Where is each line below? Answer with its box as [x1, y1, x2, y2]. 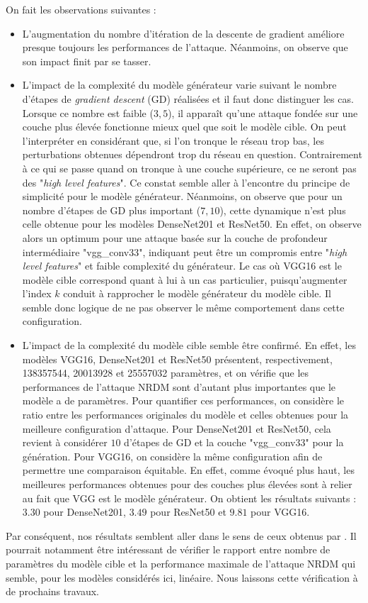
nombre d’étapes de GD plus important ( [22, 202, 201, 217]
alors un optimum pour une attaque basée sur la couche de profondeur [22, 230, 328, 245]
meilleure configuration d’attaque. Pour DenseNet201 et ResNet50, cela [22, 421, 331, 436]
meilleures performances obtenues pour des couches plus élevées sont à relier [22, 477, 352, 491]
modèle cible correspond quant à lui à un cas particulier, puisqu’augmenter [22, 272, 347, 287]
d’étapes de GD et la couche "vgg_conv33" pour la [124, 435, 344, 450]
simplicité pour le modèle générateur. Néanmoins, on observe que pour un [22, 189, 343, 204]
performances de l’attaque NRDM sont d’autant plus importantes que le [22, 379, 336, 394]
